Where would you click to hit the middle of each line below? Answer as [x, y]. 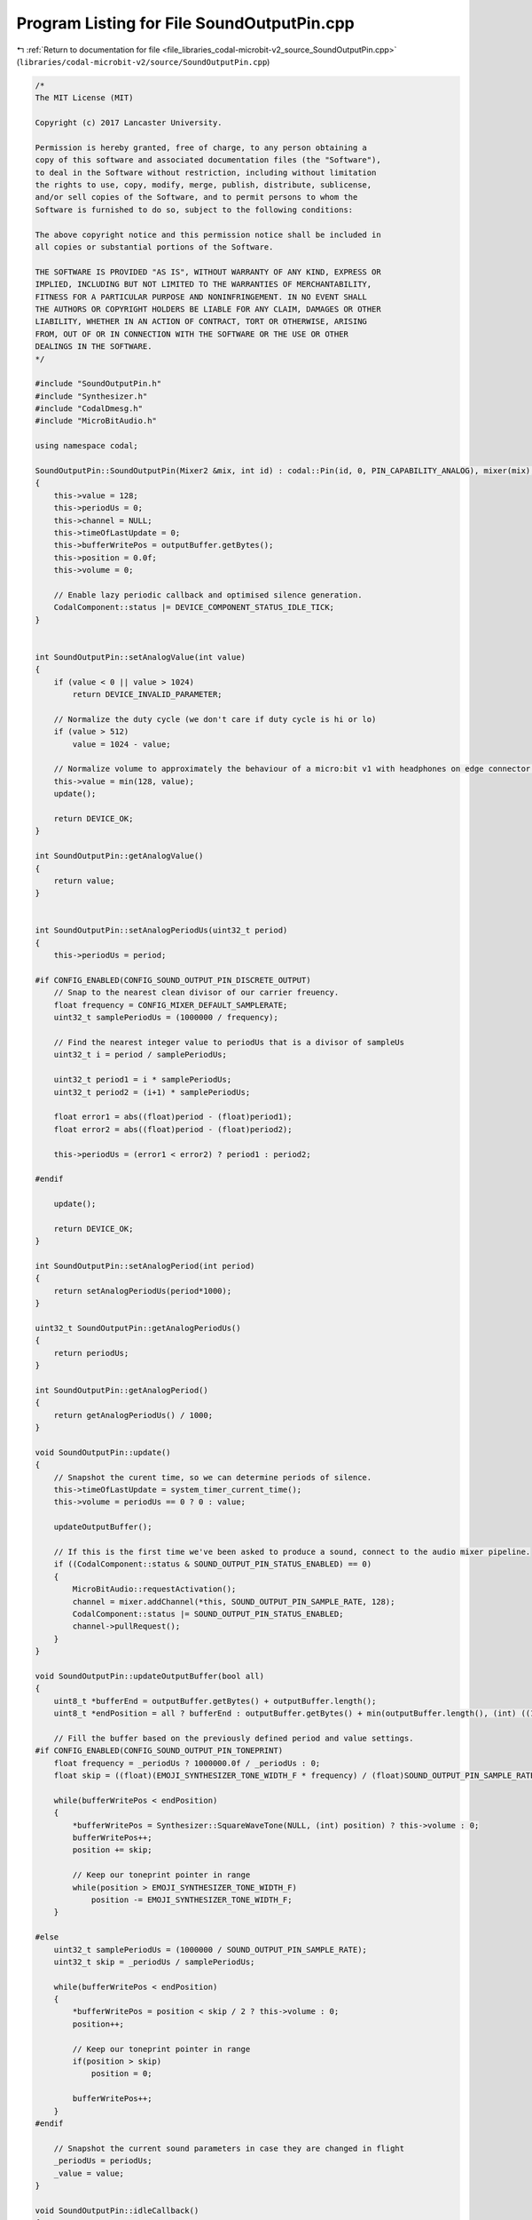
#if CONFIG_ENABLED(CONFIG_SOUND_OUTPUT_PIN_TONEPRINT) [159, 1751]
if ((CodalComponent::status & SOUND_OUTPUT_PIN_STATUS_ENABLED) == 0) [213, 1564]
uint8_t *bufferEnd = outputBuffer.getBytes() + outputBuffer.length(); [215, 1701]
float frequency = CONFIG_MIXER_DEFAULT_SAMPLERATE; [171, 1005]
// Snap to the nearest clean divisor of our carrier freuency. [196, 993]
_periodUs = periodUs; [103, 2161]
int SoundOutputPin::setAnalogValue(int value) [140, 657]
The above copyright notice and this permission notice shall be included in [208, 234]
